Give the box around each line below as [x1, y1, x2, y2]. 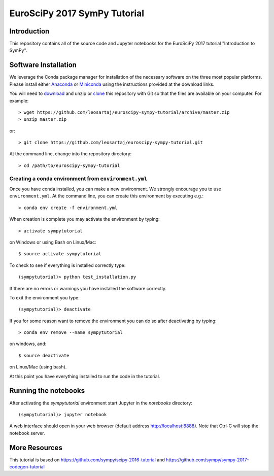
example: [9, 97, 29, 104]
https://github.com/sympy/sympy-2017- [165, 457, 249, 463]
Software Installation [9, 61, 77, 70]
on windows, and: [9, 341, 47, 347]
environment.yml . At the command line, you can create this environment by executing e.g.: [9, 193, 204, 199]
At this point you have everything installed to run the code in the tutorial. [9, 373, 160, 379]
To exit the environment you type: [9, 294, 80, 300]
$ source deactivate [18, 353, 70, 358]
